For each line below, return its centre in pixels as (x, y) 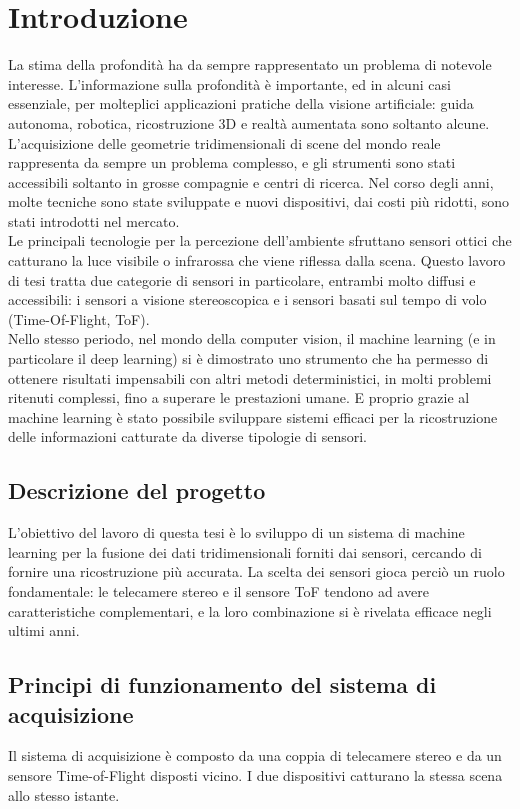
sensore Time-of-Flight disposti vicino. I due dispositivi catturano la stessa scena (255, 774)
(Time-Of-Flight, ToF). (79, 318)
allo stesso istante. (64, 794)
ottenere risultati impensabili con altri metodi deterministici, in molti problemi (250, 377)
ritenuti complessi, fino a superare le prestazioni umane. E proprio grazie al (239, 397)
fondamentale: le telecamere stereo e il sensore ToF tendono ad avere (218, 590)
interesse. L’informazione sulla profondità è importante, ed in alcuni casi (229, 83)
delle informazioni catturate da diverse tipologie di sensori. (187, 436)
